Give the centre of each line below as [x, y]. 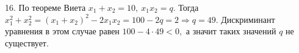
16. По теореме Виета [45, 7]
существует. [27, 42]
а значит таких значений [231, 31]
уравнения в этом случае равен [62, 31]
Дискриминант [248, 19]
